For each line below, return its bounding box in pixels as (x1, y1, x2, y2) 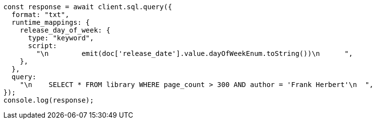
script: (28, 42, 57, 50)
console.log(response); (3, 96, 94, 104)
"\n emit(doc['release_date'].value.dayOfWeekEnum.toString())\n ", (36, 50, 353, 57)
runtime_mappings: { (11, 18, 90, 26)
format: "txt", (11, 11, 69, 18)
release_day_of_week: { (20, 26, 111, 34)
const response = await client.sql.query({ (3, 3, 172, 11)
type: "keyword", (28, 34, 94, 42)
